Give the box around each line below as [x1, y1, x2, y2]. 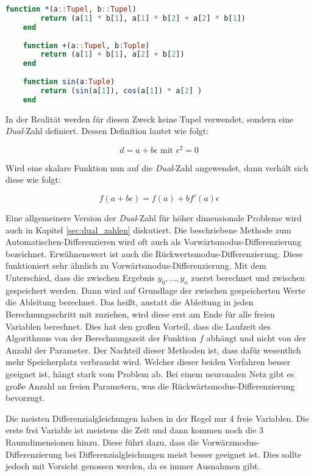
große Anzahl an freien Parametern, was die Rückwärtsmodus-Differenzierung [5, 379, 295, 392]
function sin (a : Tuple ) [23, 77, 115, 86]
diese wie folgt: [5, 173, 61, 186]
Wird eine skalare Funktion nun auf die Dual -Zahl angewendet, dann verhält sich [5, 161, 309, 174]
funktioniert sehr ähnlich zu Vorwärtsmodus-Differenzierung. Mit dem [5, 259, 266, 272]
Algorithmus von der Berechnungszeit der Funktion [5, 332, 197, 344]
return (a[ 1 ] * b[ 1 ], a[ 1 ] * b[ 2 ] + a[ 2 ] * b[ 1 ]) [40, 13, 246, 23]
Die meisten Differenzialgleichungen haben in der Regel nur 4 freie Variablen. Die [5, 411, 309, 424]
